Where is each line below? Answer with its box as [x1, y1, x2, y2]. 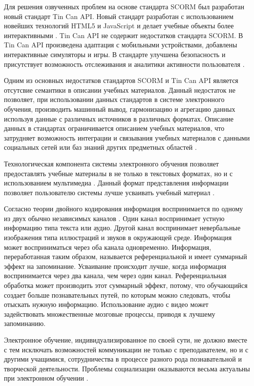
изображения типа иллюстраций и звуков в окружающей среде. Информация [4, 232, 232, 243]
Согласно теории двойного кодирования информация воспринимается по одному [4, 203, 243, 214]
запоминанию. [4, 318, 46, 328]
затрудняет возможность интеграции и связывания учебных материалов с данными [4, 132, 250, 142]
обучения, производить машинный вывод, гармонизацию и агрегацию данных [4, 103, 235, 114]
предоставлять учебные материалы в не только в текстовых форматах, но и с [4, 168, 233, 178]
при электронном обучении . [4, 373, 88, 383]
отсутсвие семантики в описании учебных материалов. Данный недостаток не [4, 84, 235, 95]
